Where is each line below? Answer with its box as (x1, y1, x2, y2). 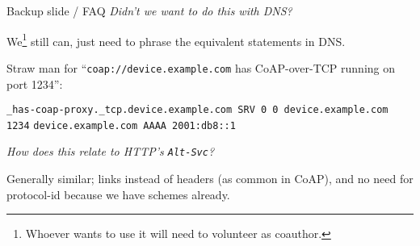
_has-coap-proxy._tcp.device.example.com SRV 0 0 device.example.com (6, 104, 388, 116)
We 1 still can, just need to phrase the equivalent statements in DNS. (6, 30, 346, 49)
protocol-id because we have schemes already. (6, 186, 230, 202)
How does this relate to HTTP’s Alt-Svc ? (6, 143, 215, 160)
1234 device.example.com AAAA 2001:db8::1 (6, 119, 236, 131)
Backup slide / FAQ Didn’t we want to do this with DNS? (6, 2, 292, 19)
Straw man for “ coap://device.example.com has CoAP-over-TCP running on (6, 59, 396, 76)
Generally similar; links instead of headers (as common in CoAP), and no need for (6, 170, 414, 187)
